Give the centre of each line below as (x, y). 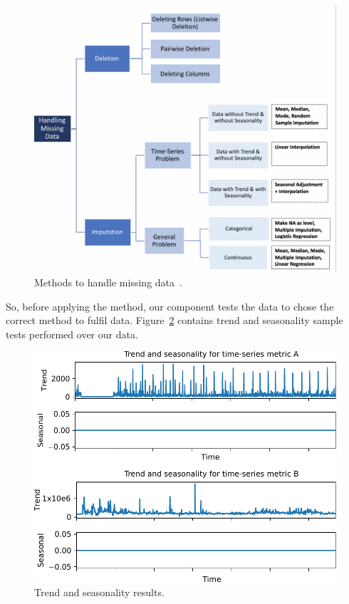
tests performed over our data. (72, 334)
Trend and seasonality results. (99, 592)
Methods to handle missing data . (108, 282)
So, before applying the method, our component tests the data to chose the (170, 306)
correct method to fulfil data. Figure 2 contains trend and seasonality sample (174, 320)
